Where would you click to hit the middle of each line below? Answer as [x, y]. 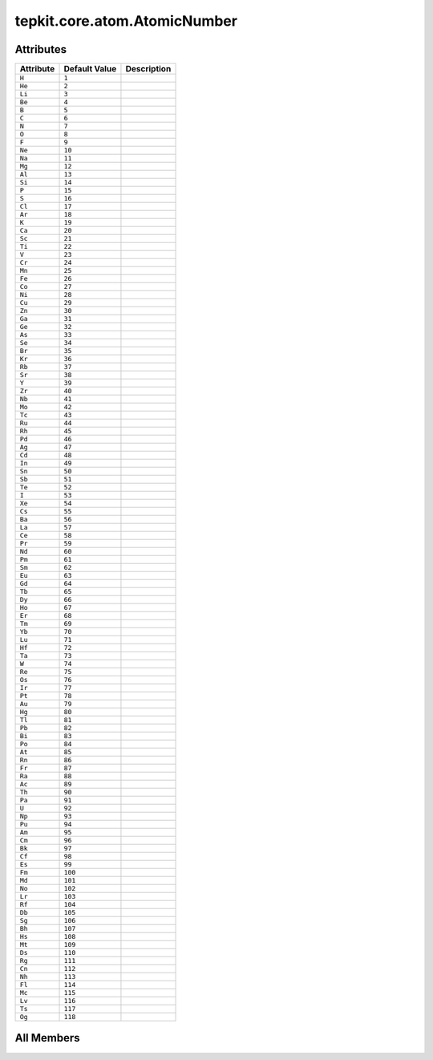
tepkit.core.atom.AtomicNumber [126, 21]
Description [148, 69]
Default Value [90, 69]
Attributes [41, 49]
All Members [47, 1038]
